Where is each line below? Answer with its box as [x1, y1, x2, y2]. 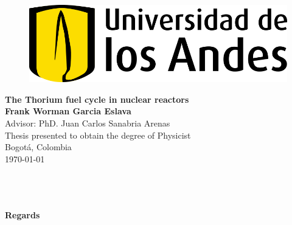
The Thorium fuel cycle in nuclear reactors [5, 92, 189, 105]
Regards [5, 209, 40, 221]
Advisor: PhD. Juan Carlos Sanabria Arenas [5, 116, 170, 129]
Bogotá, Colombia [5, 140, 72, 153]
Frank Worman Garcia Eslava [5, 105, 131, 117]
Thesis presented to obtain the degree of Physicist [5, 128, 191, 141]
